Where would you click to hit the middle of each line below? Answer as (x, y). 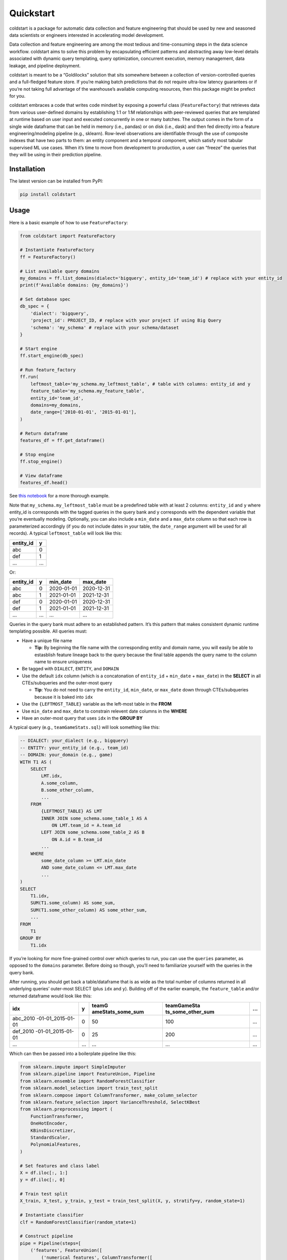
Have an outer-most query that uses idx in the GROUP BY (82, 718)
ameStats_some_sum (118, 1012)
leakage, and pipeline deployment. (45, 66)
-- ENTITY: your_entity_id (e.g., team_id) (74, 748)
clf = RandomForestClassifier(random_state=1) (78, 1222)
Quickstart (32, 13)
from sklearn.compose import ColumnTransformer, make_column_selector (109, 1095)
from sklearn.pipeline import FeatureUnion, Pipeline (87, 1074)
